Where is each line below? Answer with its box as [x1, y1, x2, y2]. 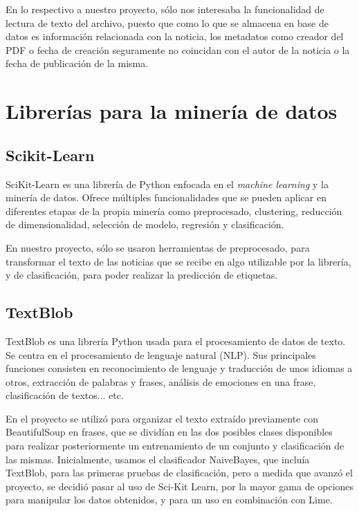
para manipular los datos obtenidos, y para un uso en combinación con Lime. [6, 492, 333, 507]
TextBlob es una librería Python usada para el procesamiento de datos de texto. [6, 333, 346, 348]
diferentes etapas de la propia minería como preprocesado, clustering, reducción [6, 203, 342, 218]
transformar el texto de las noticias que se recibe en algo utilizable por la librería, [6, 254, 351, 268]
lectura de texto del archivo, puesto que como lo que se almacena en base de [6, 15, 329, 30]
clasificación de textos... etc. [6, 388, 124, 402]
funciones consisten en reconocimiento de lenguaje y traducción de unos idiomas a [6, 361, 353, 375]
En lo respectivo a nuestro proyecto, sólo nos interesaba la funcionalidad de [6, 2, 324, 16]
